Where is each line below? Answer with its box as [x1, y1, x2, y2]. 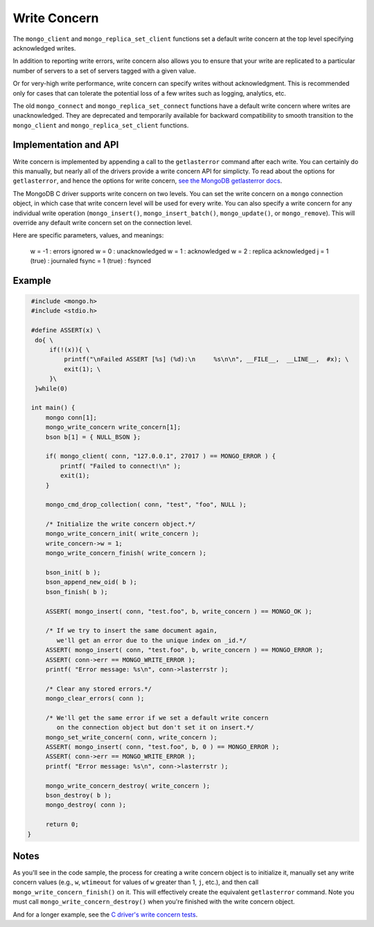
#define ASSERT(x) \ [31, 326, 101, 334]
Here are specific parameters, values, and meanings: [12, 231, 164, 240]
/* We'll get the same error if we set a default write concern [45, 714, 269, 721]
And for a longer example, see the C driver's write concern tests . [12, 910, 198, 919]
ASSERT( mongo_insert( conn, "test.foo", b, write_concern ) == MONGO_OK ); [45, 607, 313, 615]
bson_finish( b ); [45, 588, 109, 595]
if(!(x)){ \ [49, 346, 90, 354]
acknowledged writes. [12, 44, 76, 52]
